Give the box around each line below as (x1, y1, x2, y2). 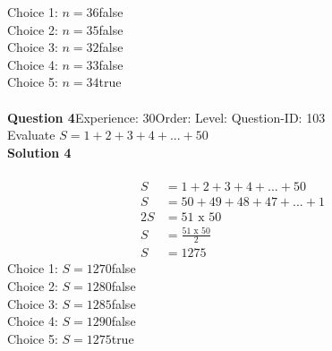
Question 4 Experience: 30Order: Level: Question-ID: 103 (7, 107, 326, 126)
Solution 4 (7, 142, 72, 161)
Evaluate (7, 125, 55, 144)
